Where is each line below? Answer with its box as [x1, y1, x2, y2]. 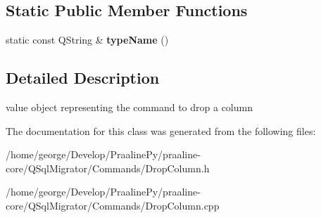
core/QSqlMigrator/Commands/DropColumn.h [6, 160, 210, 175]
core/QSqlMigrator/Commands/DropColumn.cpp [6, 198, 220, 212]
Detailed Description [6, 67, 160, 89]
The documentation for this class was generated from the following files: [6, 123, 316, 138]
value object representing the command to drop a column [6, 100, 253, 114]
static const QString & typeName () [6, 32, 169, 47]
